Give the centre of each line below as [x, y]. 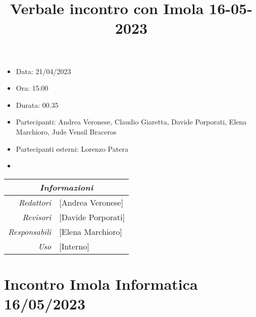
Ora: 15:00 [32, 88]
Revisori [37, 217]
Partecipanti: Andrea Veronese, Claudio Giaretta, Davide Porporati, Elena [131, 122]
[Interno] [74, 246]
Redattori [35, 202]
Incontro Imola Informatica [101, 283]
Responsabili [30, 231]
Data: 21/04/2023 [43, 71]
